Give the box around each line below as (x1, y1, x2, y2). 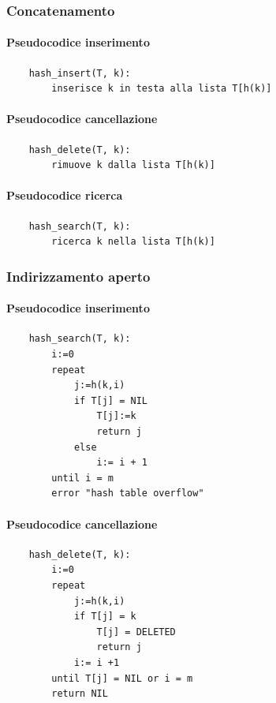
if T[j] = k (73, 611, 136, 623)
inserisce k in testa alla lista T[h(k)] (51, 83, 272, 95)
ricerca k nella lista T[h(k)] (51, 236, 215, 248)
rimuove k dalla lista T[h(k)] (51, 159, 215, 171)
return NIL (51, 688, 108, 700)
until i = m (51, 472, 114, 484)
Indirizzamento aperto (6, 266, 151, 286)
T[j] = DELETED (96, 626, 176, 638)
